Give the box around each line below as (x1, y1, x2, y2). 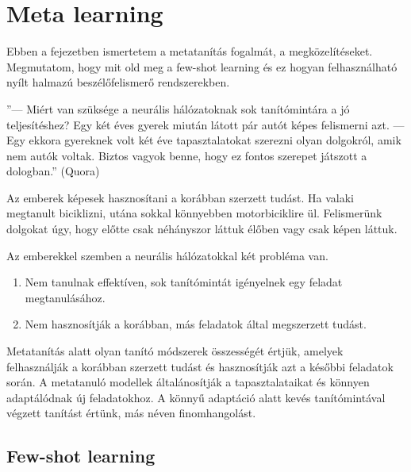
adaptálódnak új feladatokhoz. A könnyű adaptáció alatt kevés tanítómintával (6, 389, 386, 405)
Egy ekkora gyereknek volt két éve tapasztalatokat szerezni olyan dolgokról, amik (6, 132, 401, 148)
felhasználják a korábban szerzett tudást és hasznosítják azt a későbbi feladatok (6, 358, 394, 374)
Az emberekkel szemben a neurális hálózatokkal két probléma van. (6, 247, 328, 263)
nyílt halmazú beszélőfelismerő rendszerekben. (6, 74, 230, 90)
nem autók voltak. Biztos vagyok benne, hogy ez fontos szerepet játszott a (6, 147, 367, 163)
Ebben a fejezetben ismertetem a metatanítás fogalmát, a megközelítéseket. (6, 43, 373, 59)
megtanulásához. (25, 289, 106, 305)
